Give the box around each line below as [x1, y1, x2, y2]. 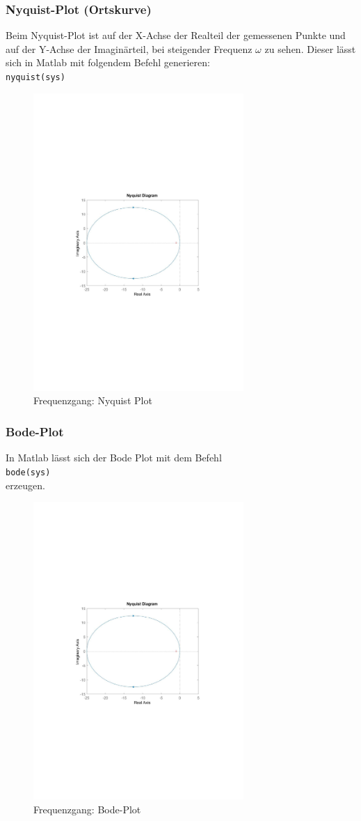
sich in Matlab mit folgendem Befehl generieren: [6, 55, 210, 70]
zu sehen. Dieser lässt [264, 41, 356, 56]
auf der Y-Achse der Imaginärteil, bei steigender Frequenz [6, 41, 252, 56]
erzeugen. [6, 477, 45, 492]
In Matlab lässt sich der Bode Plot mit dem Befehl [6, 450, 222, 465]
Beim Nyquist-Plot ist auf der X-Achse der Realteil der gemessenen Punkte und [6, 28, 346, 43]
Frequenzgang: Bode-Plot [33, 801, 141, 816]
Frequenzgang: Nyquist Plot [33, 393, 152, 408]
